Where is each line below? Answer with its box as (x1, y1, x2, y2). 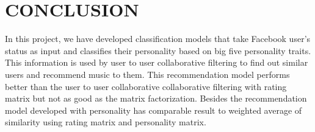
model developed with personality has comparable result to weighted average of (5, 103, 302, 116)
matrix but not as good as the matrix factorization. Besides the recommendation (5, 92, 307, 105)
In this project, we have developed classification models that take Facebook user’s (5, 32, 311, 45)
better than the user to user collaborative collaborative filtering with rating (5, 80, 287, 92)
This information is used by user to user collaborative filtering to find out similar (5, 56, 308, 69)
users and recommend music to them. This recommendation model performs (5, 68, 290, 80)
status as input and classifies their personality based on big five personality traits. (5, 44, 311, 57)
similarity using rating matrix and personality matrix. (5, 116, 206, 128)
